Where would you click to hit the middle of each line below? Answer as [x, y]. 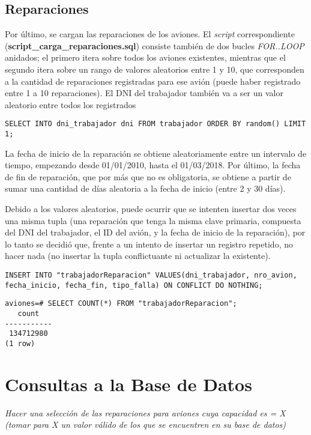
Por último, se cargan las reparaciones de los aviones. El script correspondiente [150, 34]
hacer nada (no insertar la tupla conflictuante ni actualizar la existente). [138, 256]
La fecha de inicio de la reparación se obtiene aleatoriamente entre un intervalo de [156, 153]
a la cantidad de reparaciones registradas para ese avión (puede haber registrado [153, 81]
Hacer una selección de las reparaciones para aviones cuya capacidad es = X [145, 412]
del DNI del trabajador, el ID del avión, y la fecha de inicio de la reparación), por [155, 232]
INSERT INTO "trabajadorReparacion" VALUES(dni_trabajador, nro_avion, [151, 275]
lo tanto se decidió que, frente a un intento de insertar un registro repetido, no [149, 244]
